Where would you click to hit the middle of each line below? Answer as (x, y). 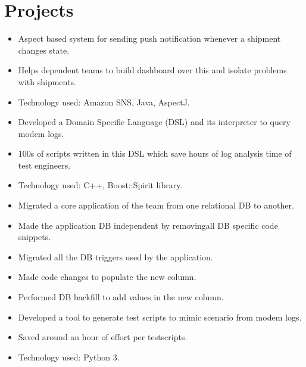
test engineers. (44, 165)
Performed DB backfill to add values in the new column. (121, 297)
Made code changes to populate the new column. (107, 277)
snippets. (35, 237)
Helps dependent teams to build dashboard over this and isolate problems (152, 70)
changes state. (44, 50)
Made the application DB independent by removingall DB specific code (148, 225)
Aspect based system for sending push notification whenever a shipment (149, 38)
